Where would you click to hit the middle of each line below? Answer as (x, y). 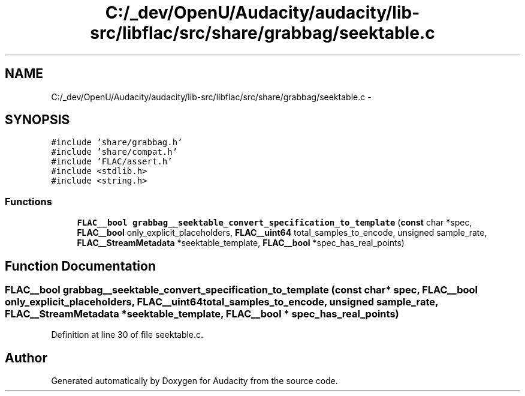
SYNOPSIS (37, 120)
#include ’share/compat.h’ (114, 152)
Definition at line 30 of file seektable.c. (127, 335)
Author (26, 358)
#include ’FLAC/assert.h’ (112, 162)
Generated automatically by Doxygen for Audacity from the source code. (194, 381)
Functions (28, 201)
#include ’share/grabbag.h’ (117, 142)
